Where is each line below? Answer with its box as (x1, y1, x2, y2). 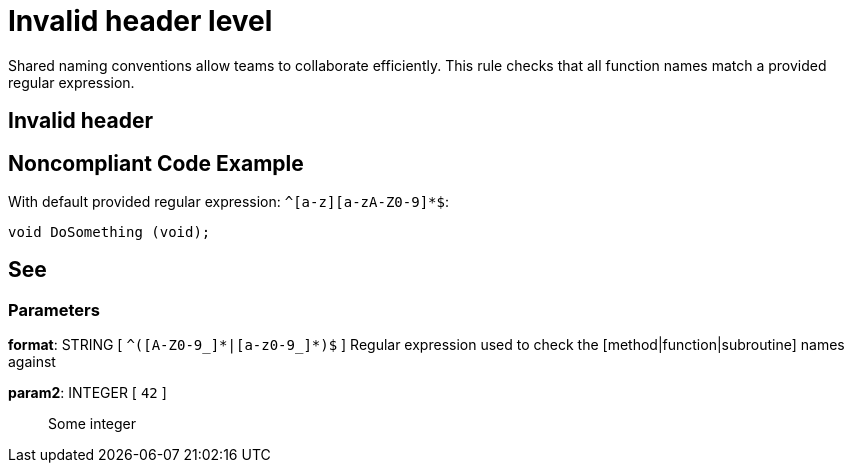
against (8, 353, 56, 371)
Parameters (8, 299, 100, 320)
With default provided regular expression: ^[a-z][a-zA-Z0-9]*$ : (8, 193, 449, 211)
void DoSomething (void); (8, 224, 211, 241)
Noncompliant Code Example (8, 150, 304, 176)
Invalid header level (8, 4, 273, 38)
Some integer (48, 415, 137, 433)
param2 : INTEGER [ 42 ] (8, 384, 167, 402)
